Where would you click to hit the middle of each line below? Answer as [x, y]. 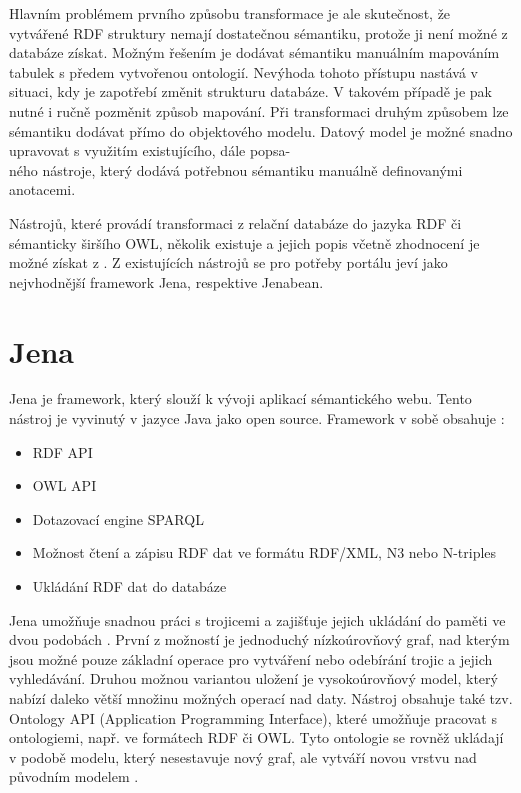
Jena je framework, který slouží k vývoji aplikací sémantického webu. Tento [240, 398]
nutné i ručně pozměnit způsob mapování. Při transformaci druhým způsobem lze [259, 110]
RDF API [62, 451]
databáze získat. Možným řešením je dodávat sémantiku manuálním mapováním [254, 52]
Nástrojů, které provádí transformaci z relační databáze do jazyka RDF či [235, 222]
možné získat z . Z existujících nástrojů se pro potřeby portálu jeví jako [228, 262]
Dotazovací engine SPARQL [118, 518]
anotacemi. [42, 189]
